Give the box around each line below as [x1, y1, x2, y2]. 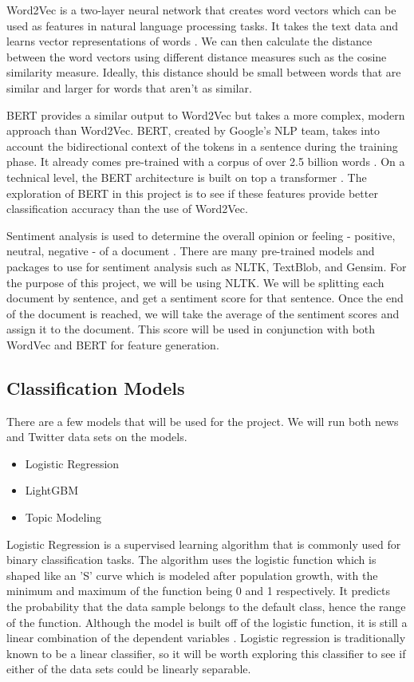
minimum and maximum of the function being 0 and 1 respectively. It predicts [6, 582, 390, 599]
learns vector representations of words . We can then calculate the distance [6, 33, 373, 49]
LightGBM [25, 482, 79, 499]
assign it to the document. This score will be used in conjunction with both [6, 321, 376, 337]
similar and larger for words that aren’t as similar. [6, 79, 252, 96]
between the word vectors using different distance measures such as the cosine [6, 48, 387, 65]
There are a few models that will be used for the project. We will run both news [6, 412, 399, 429]
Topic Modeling [25, 509, 102, 526]
